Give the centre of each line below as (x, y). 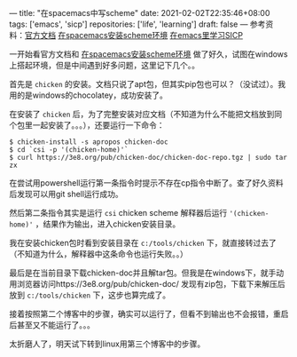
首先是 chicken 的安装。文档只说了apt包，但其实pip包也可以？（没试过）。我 (148, 84)
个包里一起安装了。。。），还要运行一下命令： (87, 125)
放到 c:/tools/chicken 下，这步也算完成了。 (90, 295)
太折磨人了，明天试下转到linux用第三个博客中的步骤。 (107, 344)
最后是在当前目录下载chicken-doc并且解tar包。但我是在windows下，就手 (143, 273)
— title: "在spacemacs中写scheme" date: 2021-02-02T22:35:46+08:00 (140, 13)
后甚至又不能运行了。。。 (52, 325)
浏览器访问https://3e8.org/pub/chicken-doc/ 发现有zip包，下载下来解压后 (151, 284)
